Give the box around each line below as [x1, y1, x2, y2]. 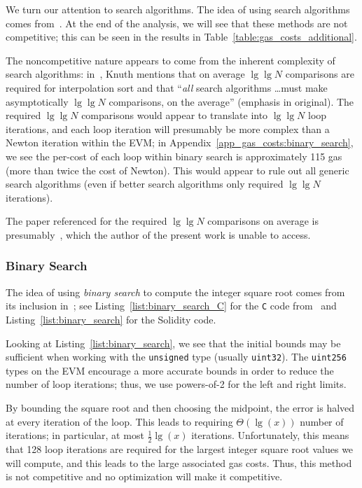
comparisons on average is [207, 214, 319, 228]
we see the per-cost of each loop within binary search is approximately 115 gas [6, 148, 342, 163]
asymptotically [6, 94, 69, 109]
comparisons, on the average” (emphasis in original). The [109, 94, 354, 109]
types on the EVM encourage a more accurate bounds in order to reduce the [6, 363, 334, 377]
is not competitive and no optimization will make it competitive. [6, 469, 283, 484]
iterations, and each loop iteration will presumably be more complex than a [6, 121, 330, 136]
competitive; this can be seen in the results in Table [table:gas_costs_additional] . [6, 29, 357, 44]
